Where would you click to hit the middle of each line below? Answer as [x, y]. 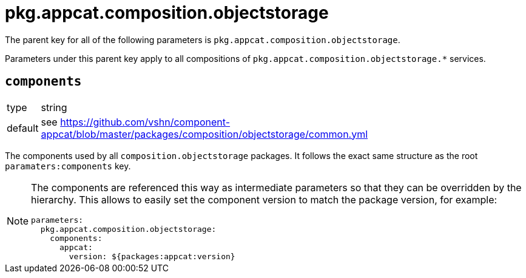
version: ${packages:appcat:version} [152, 256]
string [54, 107]
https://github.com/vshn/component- [145, 122]
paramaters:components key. [68, 166]
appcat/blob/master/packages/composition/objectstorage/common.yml [204, 134]
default [23, 128]
